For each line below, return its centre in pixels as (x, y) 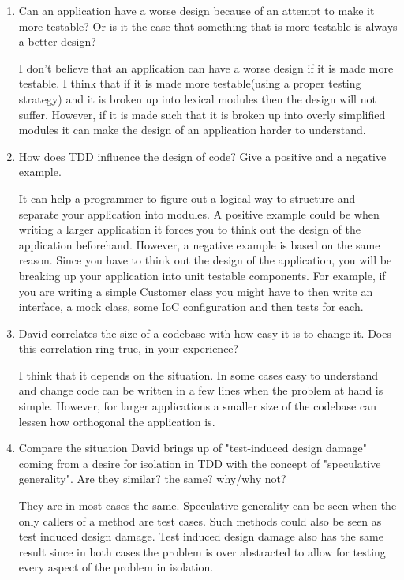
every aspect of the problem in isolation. (116, 567)
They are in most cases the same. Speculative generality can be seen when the (208, 505)
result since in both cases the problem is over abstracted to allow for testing (202, 551)
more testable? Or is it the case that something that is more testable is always (208, 26)
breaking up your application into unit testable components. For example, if (202, 275)
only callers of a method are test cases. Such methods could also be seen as (200, 520)
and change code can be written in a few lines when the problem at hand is (201, 390)
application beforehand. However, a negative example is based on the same (199, 244)
